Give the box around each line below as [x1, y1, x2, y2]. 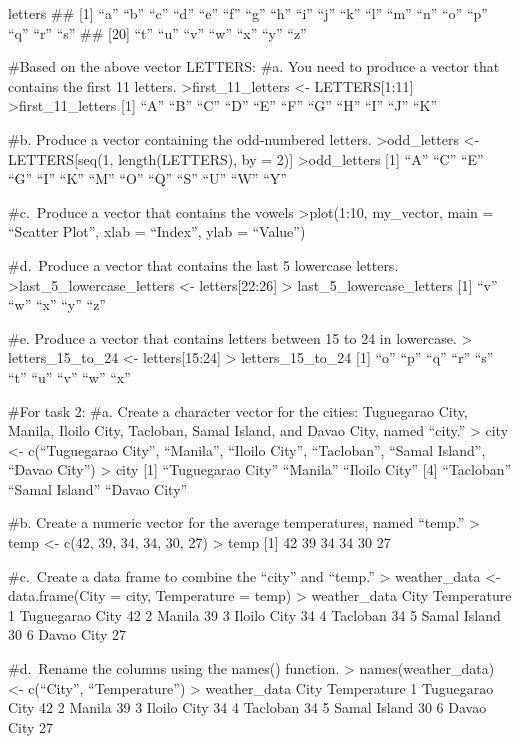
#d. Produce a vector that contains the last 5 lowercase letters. [8, 254, 399, 275]
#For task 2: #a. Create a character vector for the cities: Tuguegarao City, [8, 400, 468, 421]
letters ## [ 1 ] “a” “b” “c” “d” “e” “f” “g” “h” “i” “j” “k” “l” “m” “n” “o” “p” [8, 3, 488, 23]
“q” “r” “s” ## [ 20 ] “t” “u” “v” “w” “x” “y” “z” [8, 22, 307, 43]
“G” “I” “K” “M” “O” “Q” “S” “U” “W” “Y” [8, 168, 287, 189]
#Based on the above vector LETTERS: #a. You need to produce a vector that [8, 56, 500, 77]
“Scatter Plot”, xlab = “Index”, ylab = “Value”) [8, 221, 306, 242]
